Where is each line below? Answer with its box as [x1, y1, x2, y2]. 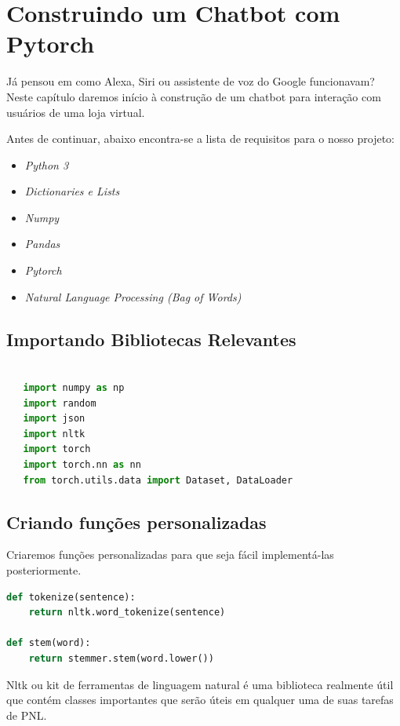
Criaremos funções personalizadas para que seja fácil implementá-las [6, 546, 334, 563]
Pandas [24, 235, 60, 252]
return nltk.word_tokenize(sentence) [28, 607, 226, 618]
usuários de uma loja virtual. [6, 104, 145, 120]
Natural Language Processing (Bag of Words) [24, 288, 242, 305]
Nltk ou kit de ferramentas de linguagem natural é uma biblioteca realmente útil [6, 676, 394, 692]
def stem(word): [6, 637, 91, 649]
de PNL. [6, 706, 47, 723]
